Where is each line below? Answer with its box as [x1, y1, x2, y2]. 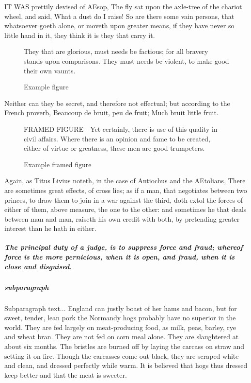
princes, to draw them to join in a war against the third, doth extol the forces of [4, 194, 243, 205]
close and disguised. [4, 261, 72, 271]
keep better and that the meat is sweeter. [4, 369, 127, 380]
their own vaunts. [24, 65, 76, 75]
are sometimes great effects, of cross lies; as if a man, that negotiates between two [4, 185, 247, 195]
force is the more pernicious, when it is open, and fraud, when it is [4, 252, 235, 262]
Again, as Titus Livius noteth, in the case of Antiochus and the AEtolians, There [4, 175, 246, 186]
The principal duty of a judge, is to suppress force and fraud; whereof [4, 242, 243, 252]
